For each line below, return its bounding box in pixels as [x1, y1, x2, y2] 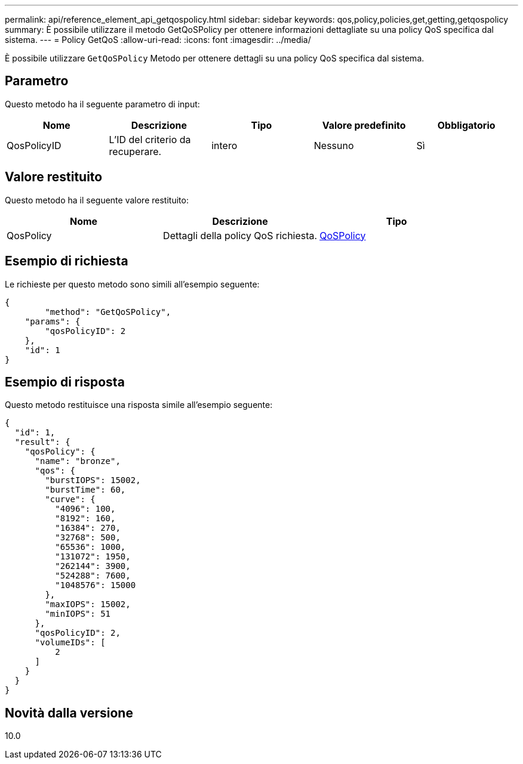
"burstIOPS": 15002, [45, 475, 141, 485]
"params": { [24, 316, 81, 326]
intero [211, 139, 238, 151]
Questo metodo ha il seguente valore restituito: [5, 194, 189, 205]
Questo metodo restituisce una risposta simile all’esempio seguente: [5, 400, 273, 410]
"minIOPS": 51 [45, 609, 111, 619]
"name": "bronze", [35, 456, 121, 466]
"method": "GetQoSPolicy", [45, 307, 171, 317]
